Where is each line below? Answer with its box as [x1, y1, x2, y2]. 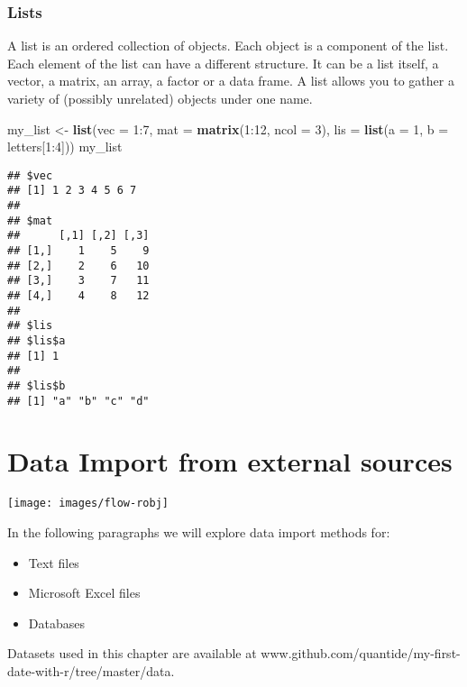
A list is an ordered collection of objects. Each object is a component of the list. [7, 36, 449, 55]
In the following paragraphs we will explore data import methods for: [7, 523, 390, 542]
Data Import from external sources [7, 443, 453, 480]
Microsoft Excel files [28, 583, 141, 602]
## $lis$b [7, 379, 66, 392]
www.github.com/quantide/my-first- [261, 644, 461, 663]
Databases [28, 613, 85, 632]
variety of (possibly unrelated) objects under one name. [7, 89, 313, 107]
